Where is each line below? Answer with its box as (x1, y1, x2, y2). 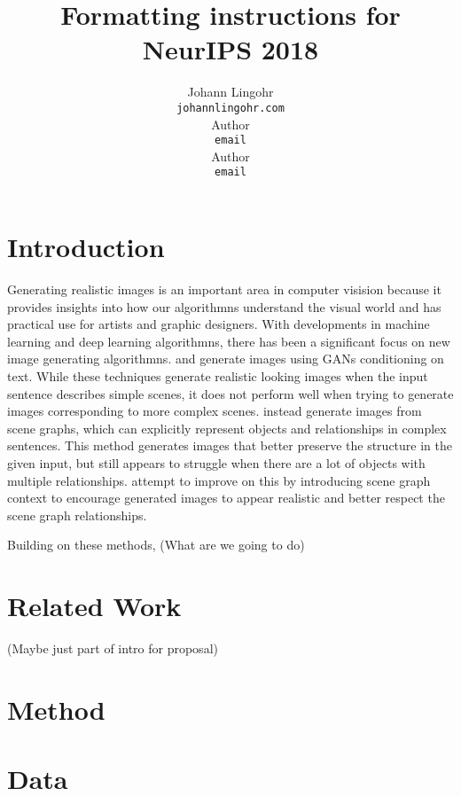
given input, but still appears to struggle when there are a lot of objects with (7, 453, 426, 472)
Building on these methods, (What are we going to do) (7, 535, 305, 554)
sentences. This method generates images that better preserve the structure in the (7, 436, 452, 455)
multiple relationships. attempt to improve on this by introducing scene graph (7, 471, 431, 489)
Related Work (7, 588, 182, 624)
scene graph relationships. (7, 505, 147, 524)
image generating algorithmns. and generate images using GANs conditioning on (7, 349, 444, 368)
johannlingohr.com (176, 101, 285, 114)
